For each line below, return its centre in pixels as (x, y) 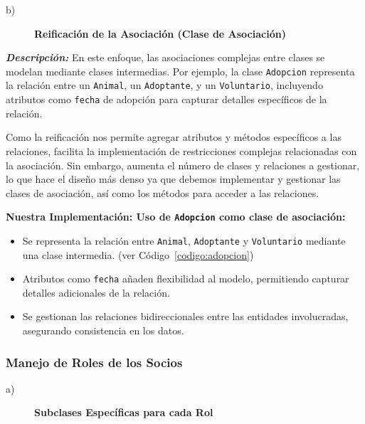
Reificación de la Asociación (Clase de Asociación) (160, 33)
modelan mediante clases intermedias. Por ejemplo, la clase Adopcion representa (180, 71)
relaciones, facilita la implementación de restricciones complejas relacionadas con (181, 150)
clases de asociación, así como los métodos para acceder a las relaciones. (163, 192)
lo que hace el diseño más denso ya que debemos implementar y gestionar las (173, 179)
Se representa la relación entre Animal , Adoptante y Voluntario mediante (184, 240)
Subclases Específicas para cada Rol (124, 412)
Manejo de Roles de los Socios (94, 362)
